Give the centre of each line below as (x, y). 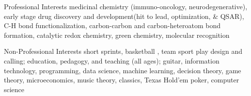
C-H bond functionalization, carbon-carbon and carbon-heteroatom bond (112, 25)
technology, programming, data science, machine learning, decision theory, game (123, 70)
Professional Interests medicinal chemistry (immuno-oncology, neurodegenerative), (126, 6)
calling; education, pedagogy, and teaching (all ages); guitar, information (112, 60)
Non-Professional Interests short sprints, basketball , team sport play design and (123, 51)
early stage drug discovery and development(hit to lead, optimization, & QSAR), (124, 16)
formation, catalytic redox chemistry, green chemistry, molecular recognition (117, 35)
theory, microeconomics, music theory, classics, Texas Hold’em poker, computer (122, 80)
